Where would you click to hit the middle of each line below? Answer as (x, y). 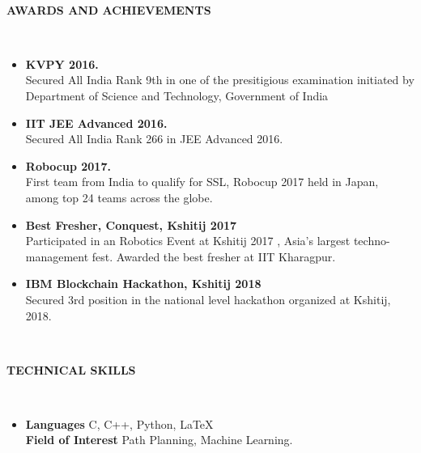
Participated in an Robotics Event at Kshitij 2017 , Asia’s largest (188, 241)
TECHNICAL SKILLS (71, 369)
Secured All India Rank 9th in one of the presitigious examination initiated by (220, 80)
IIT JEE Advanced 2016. (96, 123)
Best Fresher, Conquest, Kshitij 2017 (131, 224)
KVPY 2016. (62, 64)
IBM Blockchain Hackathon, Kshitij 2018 (143, 284)
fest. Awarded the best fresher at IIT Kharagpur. (214, 256)
